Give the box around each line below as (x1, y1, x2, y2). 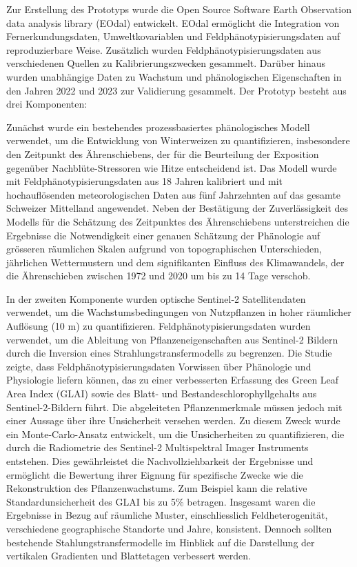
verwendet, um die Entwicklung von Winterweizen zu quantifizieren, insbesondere (6, 133, 350, 148)
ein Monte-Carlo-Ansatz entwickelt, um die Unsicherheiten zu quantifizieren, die (6, 426, 345, 441)
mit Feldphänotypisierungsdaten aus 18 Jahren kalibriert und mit (6, 174, 283, 188)
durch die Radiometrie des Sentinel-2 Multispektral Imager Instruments (6, 440, 309, 455)
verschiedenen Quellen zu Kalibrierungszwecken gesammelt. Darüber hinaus (6, 56, 326, 70)
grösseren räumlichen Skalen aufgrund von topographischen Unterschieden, (6, 241, 322, 256)
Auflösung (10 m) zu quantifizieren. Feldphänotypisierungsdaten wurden (6, 319, 311, 333)
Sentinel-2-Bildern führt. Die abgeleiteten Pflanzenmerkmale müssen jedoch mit (6, 399, 343, 414)
